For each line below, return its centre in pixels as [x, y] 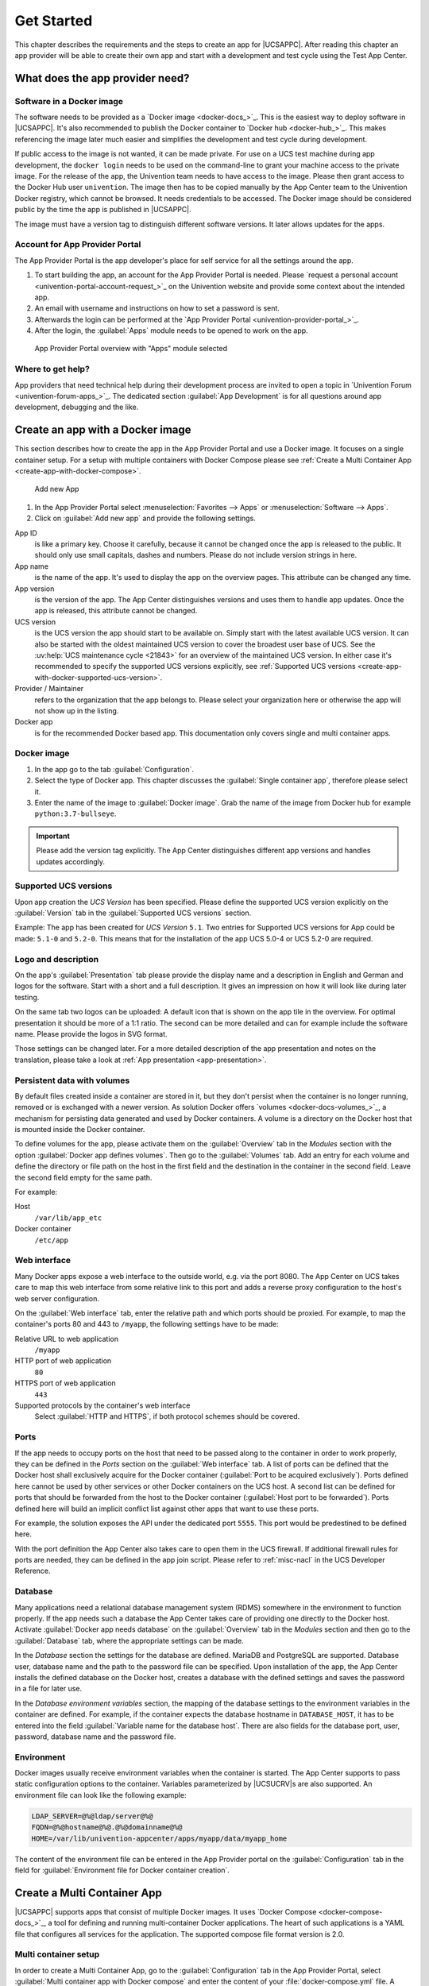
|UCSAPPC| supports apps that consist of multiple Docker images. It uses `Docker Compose [166, 1911]
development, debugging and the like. [77, 407]
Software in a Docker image [69, 101]
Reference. [33, 1571]
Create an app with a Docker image [103, 430]
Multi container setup [57, 1954]
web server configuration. [57, 1298]
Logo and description [57, 959]
